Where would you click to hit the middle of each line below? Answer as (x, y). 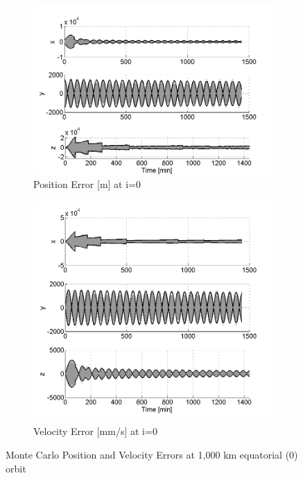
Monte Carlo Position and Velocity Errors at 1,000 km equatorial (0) (152, 454)
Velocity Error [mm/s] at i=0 (95, 431)
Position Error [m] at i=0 (87, 184)
